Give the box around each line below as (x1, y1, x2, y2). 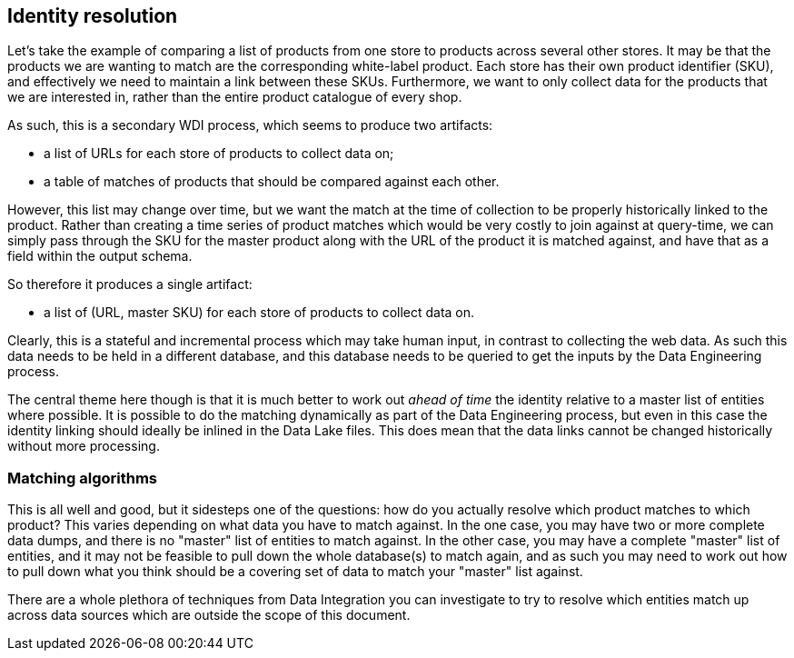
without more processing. (7, 438, 160, 454)
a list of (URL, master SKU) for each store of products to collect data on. (44, 304, 475, 321)
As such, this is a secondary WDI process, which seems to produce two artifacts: (7, 117, 493, 134)
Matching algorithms (7, 468, 157, 487)
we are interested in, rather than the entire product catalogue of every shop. (7, 89, 462, 105)
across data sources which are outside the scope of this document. (7, 607, 411, 623)
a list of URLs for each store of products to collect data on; (44, 145, 394, 162)
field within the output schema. (7, 248, 193, 264)
